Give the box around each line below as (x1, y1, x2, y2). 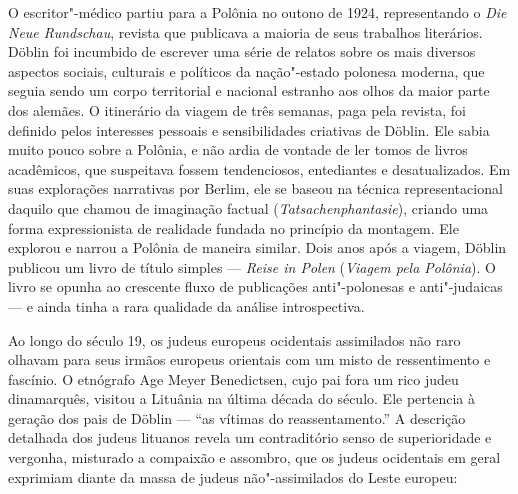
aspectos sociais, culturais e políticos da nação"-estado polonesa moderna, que (8, 60, 485, 81)
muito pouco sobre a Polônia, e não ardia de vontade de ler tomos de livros (8, 139, 468, 160)
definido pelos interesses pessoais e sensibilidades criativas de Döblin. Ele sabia (8, 119, 490, 140)
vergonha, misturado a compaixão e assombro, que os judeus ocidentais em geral (8, 447, 501, 468)
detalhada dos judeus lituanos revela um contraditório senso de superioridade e (8, 427, 492, 448)
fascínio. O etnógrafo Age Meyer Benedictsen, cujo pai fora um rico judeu (8, 368, 459, 389)
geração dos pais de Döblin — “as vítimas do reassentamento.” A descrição (8, 407, 466, 428)
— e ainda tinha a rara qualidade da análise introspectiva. (8, 295, 365, 316)
